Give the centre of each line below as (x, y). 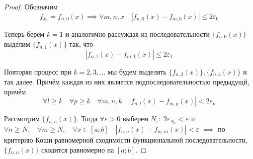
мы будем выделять (137, 71)
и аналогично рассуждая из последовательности (138, 34)
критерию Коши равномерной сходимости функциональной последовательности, (126, 140)
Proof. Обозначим (31, 6)
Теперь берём (24, 34)
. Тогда (87, 119)
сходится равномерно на (78, 149)
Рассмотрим (22, 119)
